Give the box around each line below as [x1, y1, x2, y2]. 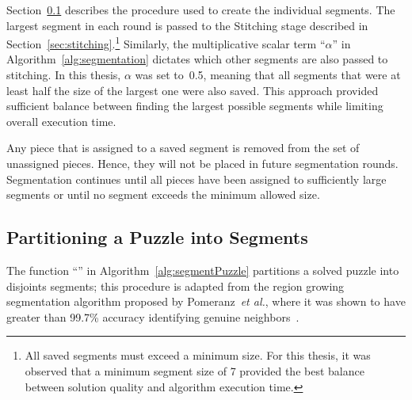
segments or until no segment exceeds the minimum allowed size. [6, 186, 320, 203]
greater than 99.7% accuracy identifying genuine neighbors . [6, 308, 299, 325]
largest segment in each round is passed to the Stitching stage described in [6, 17, 368, 33]
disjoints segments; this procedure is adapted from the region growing [6, 277, 345, 294]
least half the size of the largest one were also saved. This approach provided [6, 82, 379, 98]
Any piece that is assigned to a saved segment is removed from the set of [6, 139, 360, 156]
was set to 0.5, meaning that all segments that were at [135, 67, 401, 83]
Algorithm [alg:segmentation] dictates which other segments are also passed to [6, 51, 388, 67]
